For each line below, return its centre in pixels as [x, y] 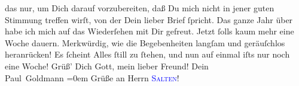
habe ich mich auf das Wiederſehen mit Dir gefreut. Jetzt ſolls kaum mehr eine [149, 31]
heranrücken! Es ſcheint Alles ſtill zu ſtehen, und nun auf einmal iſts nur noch [147, 54]
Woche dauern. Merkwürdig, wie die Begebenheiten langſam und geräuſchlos [145, 42]
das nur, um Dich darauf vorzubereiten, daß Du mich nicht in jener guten [140, 8]
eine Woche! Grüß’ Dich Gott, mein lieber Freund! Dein [107, 66]
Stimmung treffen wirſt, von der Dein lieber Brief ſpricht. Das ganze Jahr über [149, 19]
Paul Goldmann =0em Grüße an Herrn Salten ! [92, 77]
